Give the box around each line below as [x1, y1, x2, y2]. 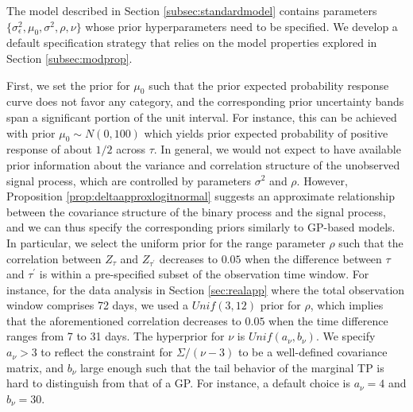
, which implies [310, 297, 384, 313]
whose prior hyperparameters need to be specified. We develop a [85, 17, 398, 34]
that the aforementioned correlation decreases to [6, 312, 241, 328]
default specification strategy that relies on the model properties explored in [6, 34, 377, 51]
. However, [296, 172, 348, 189]
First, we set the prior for [6, 76, 130, 93]
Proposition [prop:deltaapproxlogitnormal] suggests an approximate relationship [6, 188, 395, 204]
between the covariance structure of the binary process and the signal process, [6, 203, 386, 220]
